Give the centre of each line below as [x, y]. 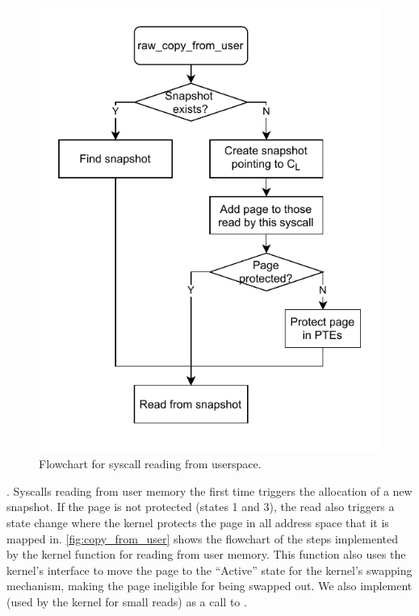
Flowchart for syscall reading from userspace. [150, 464]
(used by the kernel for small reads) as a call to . [127, 601]
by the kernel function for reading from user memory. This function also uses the [206, 554]
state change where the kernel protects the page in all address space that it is [198, 522]
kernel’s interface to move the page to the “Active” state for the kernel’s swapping [209, 570]
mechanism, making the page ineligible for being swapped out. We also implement [209, 586]
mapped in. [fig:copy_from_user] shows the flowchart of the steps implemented [203, 538]
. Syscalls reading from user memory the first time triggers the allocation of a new [209, 490]
